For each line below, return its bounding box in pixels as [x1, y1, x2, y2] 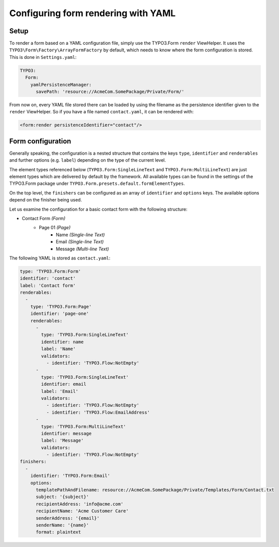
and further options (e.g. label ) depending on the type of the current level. [9, 157, 166, 163]
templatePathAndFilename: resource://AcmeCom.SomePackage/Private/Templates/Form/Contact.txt [36, 487, 274, 493]
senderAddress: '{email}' [36, 515, 100, 521]
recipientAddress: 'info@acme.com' [36, 501, 124, 507]
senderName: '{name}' [36, 522, 89, 528]
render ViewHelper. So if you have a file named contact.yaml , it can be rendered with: [9, 109, 194, 115]
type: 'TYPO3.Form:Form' [20, 268, 81, 274]
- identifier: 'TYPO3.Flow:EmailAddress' [46, 409, 150, 415]
